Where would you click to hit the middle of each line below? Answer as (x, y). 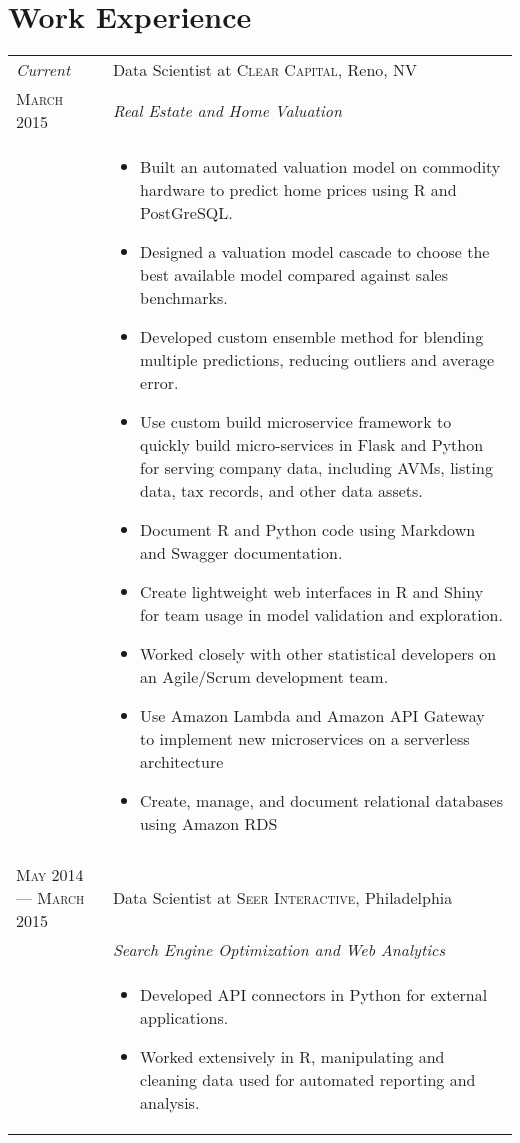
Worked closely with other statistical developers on (318, 654)
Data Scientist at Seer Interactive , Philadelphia (282, 898)
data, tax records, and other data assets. (281, 491)
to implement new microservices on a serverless (305, 739)
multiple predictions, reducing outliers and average (317, 360)
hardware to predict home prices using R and (298, 190)
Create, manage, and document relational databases (321, 801)
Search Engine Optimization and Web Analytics (279, 950)
